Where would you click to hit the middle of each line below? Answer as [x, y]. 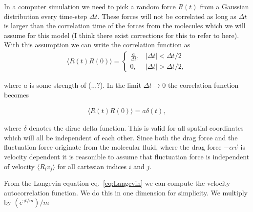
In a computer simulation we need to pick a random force [90, 6]
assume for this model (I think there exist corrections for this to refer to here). [122, 35]
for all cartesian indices [92, 166]
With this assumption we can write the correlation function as [97, 45]
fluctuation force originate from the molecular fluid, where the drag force [113, 147]
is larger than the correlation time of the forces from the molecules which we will [125, 26]
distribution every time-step [46, 16]
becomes [17, 94]
